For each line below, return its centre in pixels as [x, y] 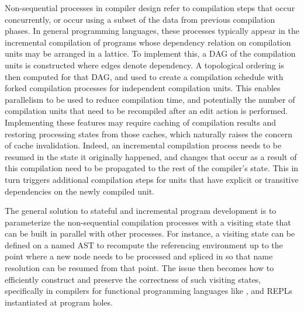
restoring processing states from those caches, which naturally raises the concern [149, 134]
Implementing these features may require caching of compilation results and [141, 122]
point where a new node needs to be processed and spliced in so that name [139, 256]
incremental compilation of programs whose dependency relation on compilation [148, 42]
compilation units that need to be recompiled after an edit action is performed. [146, 111]
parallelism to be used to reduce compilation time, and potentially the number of [150, 99]
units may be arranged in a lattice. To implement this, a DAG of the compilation [150, 53]
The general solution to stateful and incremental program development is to [141, 211]
